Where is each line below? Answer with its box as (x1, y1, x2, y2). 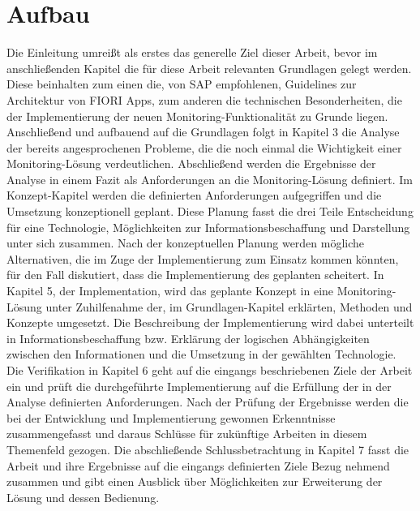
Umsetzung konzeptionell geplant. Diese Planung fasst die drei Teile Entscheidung (6, 203, 414, 220)
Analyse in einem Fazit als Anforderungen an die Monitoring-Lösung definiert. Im (6, 170, 413, 187)
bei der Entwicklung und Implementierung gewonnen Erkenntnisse (6, 409, 336, 426)
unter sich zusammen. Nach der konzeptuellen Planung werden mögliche (6, 234, 365, 251)
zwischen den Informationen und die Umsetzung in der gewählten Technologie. (6, 346, 396, 363)
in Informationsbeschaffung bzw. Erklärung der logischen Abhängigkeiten (6, 329, 370, 346)
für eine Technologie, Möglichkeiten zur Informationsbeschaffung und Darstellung (6, 218, 410, 235)
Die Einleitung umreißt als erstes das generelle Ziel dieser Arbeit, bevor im (6, 44, 378, 61)
